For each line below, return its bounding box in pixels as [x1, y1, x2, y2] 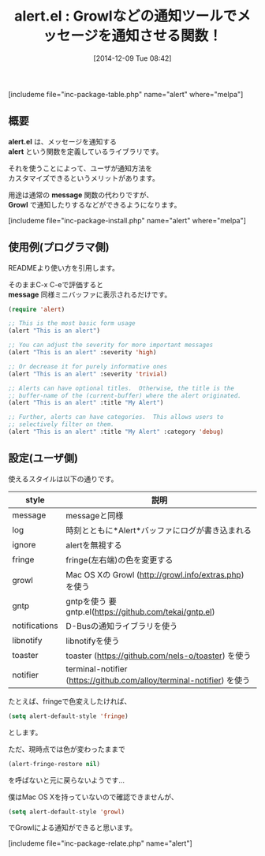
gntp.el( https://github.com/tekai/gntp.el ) [65, 606, 215, 617]
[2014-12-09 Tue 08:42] [93, 53, 172, 63]
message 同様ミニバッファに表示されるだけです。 [8, 290, 172, 299]
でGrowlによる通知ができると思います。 [8, 823, 137, 832]
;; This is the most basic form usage [8, 320, 136, 327]
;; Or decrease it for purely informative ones [8, 362, 168, 371]
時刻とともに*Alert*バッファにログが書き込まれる [65, 525, 252, 536]
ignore [12, 539, 36, 550]
